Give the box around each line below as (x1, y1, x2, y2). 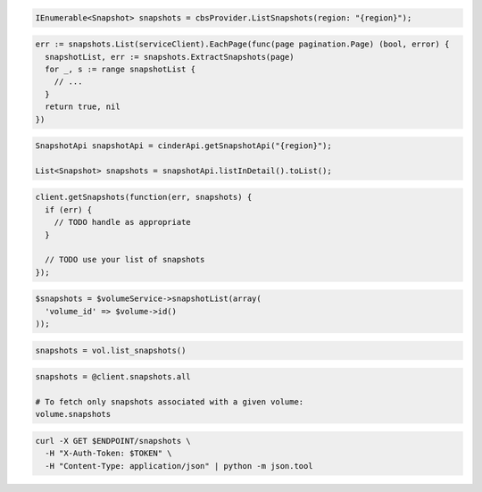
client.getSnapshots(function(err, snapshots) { (35, 192, 253, 203)
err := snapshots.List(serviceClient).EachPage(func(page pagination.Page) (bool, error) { (35, 39, 450, 49)
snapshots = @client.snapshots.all (35, 371, 191, 382)
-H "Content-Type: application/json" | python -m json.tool (45, 461, 313, 471)
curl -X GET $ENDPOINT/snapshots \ (35, 436, 191, 446)
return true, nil (45, 102, 120, 112)
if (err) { (45, 204, 93, 214)
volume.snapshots (35, 409, 112, 420)
